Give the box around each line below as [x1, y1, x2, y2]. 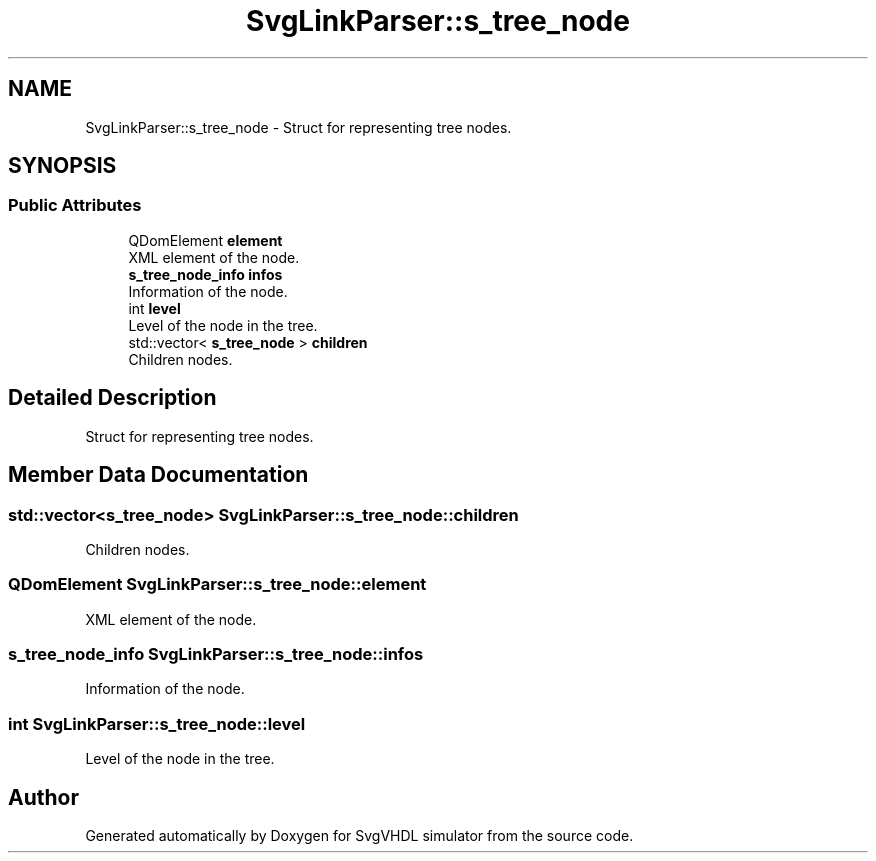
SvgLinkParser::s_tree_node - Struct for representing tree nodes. [85, 118, 512, 136]
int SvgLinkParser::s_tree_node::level [8, 713, 306, 734]
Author [8, 784, 79, 810]
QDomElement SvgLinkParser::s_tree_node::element [8, 574, 427, 595]
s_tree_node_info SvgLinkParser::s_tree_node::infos [8, 644, 424, 664]
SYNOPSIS [8, 153, 117, 179]
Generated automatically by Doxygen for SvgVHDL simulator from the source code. [85, 826, 634, 844]
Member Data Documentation [8, 462, 309, 488]
